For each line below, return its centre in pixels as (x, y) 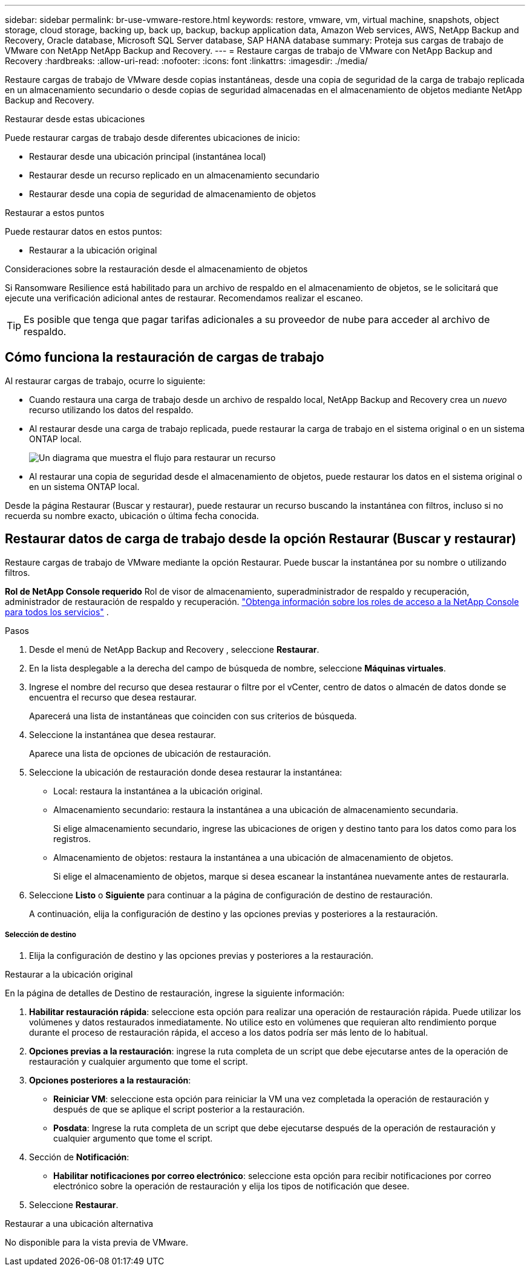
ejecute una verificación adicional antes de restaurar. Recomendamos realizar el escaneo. (184, 298)
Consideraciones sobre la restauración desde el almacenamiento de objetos (156, 269)
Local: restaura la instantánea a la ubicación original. (158, 791)
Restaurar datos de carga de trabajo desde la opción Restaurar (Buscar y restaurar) (261, 539)
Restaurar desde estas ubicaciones (75, 119)
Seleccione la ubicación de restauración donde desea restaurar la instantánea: (186, 772)
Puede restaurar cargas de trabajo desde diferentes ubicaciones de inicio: (152, 138)
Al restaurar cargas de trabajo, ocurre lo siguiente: (105, 381)
